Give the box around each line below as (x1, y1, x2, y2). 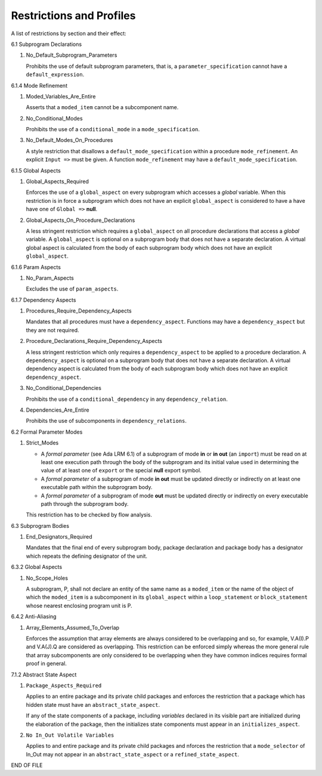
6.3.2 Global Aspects (11, 564, 63, 571)
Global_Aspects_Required (26, 178, 89, 185)
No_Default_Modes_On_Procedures (26, 137, 113, 144)
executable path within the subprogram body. (41, 484, 153, 491)
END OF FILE (11, 762, 43, 769)
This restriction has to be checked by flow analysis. (26, 511, 152, 518)
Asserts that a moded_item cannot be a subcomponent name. (26, 104, 179, 111)
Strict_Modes (26, 439, 59, 447)
